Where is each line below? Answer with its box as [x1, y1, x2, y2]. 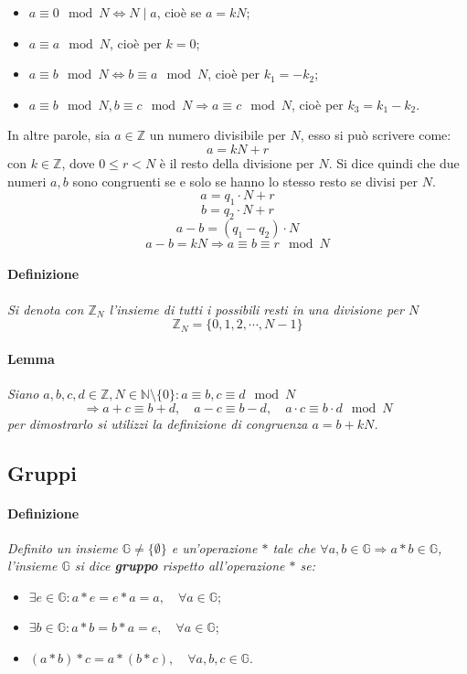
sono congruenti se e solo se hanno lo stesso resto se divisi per [72, 171, 419, 190]
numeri [7, 171, 47, 190]
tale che [272, 538, 316, 557]
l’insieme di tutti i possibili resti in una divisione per [109, 299, 404, 318]
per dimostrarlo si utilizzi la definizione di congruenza [7, 413, 308, 433]
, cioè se [156, 3, 202, 21]
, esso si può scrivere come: [300, 125, 451, 144]
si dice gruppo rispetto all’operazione [74, 556, 285, 575]
